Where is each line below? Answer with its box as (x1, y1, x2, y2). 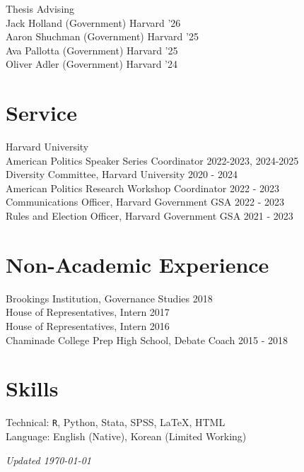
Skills (6, 374, 59, 403)
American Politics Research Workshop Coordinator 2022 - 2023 (6, 180, 279, 195)
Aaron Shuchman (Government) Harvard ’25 (6, 29, 199, 44)
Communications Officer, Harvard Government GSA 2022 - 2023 (6, 194, 284, 209)
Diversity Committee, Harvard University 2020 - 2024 (6, 167, 238, 182)
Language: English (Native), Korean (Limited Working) (6, 428, 247, 443)
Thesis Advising (6, 1, 75, 16)
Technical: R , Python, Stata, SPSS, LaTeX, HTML (6, 415, 226, 430)
